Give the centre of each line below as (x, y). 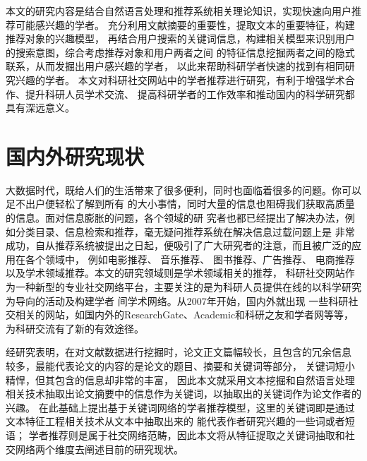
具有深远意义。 (40, 108)
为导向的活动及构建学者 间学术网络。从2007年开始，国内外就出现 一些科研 (177, 300)
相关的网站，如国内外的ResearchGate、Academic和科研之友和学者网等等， (185, 315)
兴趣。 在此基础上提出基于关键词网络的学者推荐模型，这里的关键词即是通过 (180, 407)
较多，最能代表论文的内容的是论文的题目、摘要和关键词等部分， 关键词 (170, 366)
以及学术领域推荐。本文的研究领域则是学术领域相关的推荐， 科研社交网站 (175, 273)
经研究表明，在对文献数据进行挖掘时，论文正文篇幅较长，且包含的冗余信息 (179, 352)
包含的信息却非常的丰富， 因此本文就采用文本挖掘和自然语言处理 (205, 379)
